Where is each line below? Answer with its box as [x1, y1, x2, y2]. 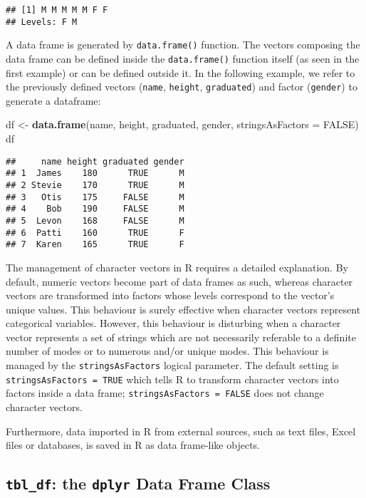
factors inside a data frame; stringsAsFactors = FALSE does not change [6, 385, 324, 400]
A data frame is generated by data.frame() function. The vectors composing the [6, 37, 360, 52]
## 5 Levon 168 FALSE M [6, 215, 184, 226]
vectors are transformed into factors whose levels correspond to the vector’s [6, 288, 335, 303]
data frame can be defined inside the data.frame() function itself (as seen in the [6, 51, 360, 66]
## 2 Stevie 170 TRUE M [6, 180, 184, 190]
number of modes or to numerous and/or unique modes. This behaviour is [6, 343, 329, 358]
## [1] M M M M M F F [6, 5, 108, 15]
